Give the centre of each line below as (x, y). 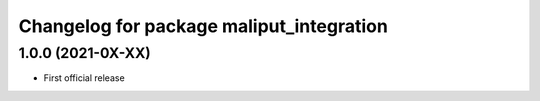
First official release (84, 78)
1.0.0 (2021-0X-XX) (85, 53)
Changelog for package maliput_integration (203, 26)
